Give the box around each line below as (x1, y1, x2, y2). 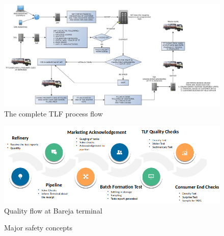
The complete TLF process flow (4, 108, 103, 119)
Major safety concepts (4, 222, 72, 233)
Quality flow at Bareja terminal (4, 205, 102, 216)
